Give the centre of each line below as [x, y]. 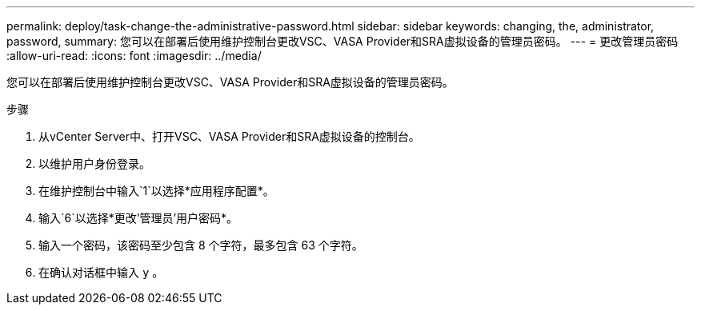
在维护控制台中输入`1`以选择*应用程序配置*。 [156, 191]
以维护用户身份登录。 [94, 163]
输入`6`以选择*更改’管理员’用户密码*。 [138, 218]
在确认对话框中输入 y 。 [101, 272]
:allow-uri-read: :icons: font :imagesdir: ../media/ [134, 56]
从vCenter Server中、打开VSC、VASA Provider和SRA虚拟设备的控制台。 [229, 136]
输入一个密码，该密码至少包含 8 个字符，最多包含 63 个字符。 [201, 245]
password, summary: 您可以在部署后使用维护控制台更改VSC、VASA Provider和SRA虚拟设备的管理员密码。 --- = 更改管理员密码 [342, 41]
